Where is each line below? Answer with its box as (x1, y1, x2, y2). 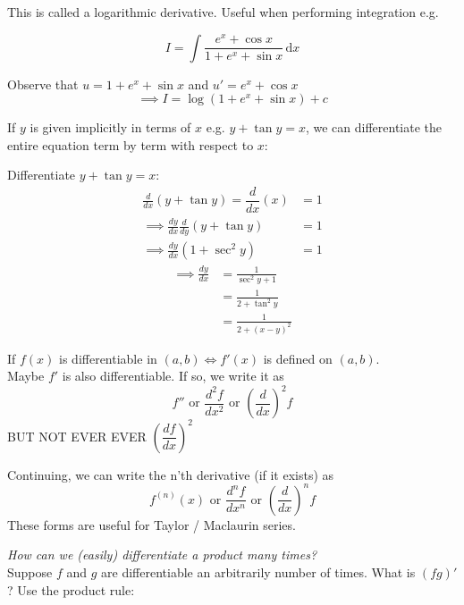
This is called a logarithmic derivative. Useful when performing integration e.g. (7, 3, 439, 21)
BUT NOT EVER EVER (7, 426, 147, 445)
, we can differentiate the (305, 118, 443, 137)
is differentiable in (59, 349, 157, 367)
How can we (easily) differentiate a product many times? (7, 545, 317, 564)
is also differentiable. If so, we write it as (62, 366, 284, 385)
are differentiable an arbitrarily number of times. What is (101, 563, 416, 582)
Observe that (7, 74, 79, 93)
